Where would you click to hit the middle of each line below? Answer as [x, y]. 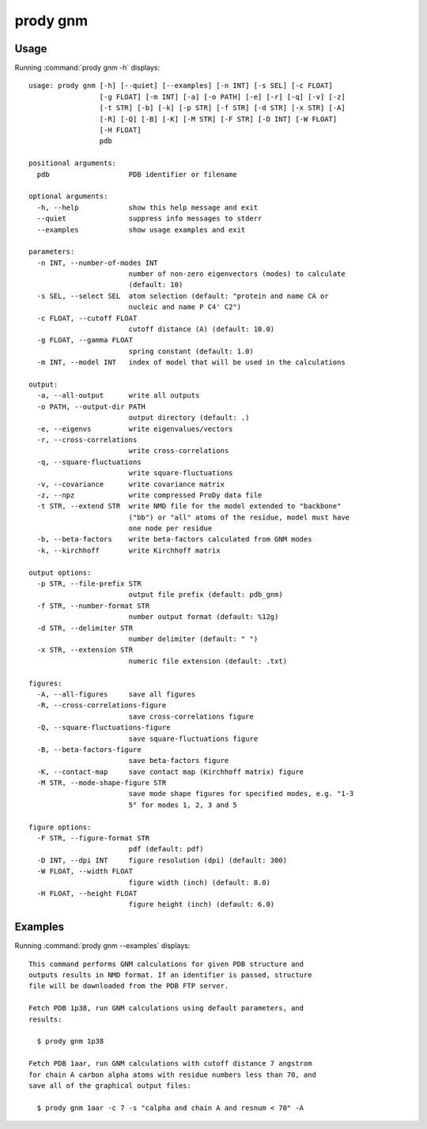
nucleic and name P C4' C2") [185, 307]
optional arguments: [68, 196]
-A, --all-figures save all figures [116, 694]
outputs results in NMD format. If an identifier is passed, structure [170, 975]
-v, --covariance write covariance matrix [131, 484]
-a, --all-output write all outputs [118, 396]
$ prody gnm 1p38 [70, 1041]
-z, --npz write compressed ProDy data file [149, 495]
